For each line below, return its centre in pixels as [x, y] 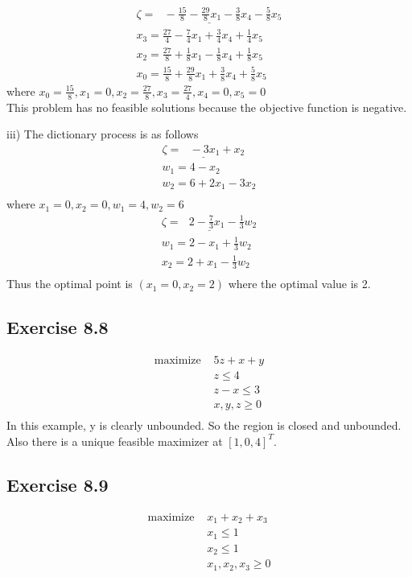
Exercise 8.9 [58, 484]
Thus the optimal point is [70, 284]
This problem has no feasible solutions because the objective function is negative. [207, 107]
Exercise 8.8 [58, 327]
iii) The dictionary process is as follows [103, 134]
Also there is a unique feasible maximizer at [115, 441]
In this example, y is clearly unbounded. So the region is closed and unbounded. [204, 425]
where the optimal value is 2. [299, 284]
